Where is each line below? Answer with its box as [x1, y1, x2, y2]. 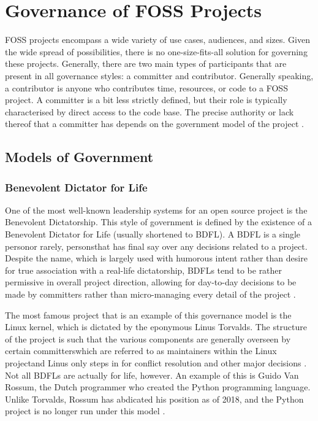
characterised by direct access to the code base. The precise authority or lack [5, 105, 294, 118]
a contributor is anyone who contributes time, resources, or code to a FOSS [5, 81, 288, 94]
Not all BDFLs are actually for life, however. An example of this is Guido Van [5, 368, 299, 381]
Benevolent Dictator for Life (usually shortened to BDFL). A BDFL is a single [5, 228, 301, 241]
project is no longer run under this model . [5, 404, 165, 417]
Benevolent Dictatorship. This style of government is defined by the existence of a [5, 215, 312, 228]
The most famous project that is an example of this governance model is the [5, 308, 292, 321]
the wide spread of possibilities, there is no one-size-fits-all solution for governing [5, 45, 308, 58]
